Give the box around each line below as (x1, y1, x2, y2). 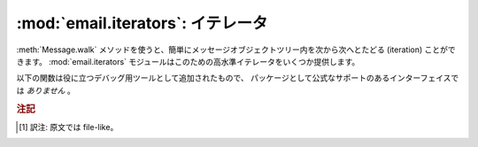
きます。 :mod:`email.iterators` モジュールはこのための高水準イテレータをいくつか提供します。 (16, 56, 360, 66)
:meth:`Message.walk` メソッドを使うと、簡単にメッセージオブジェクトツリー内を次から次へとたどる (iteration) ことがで (16, 44, 456, 55)
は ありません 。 (16, 85, 75, 96)
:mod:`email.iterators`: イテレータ (16, 13, 268, 33)
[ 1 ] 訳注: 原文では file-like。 (19, 121, 119, 132)
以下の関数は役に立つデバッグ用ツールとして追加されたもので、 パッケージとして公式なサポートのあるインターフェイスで (16, 73, 459, 83)
